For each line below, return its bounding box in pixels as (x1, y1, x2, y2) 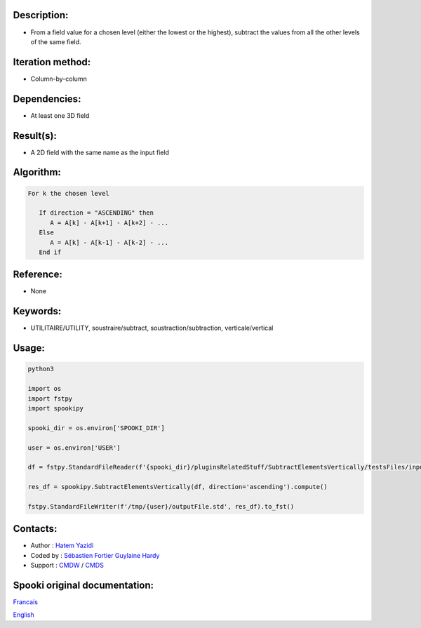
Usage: (13, 342, 46, 354)
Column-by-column (30, 74, 87, 83)
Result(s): (13, 130, 58, 142)
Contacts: (13, 523, 58, 535)
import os (27, 385, 62, 393)
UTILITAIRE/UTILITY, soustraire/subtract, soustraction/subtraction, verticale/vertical (30, 323, 274, 333)
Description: (13, 9, 69, 21)
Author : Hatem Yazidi (30, 541, 94, 550)
